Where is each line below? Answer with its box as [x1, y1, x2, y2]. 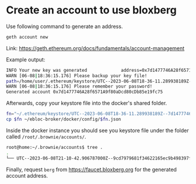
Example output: [6, 56, 45, 63]
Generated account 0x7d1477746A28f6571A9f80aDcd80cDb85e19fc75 [6, 89, 163, 95]
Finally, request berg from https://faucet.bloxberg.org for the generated [6, 166, 177, 173]
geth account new [6, 34, 48, 40]
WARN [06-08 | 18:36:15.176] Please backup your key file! [6, 72, 148, 79]
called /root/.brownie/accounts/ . [6, 133, 86, 140]
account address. [6, 172, 48, 179]
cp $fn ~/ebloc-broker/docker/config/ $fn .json [6, 116, 121, 123]
